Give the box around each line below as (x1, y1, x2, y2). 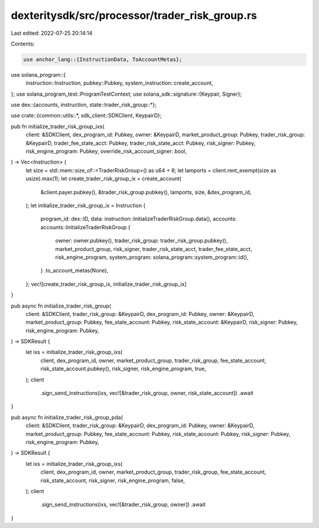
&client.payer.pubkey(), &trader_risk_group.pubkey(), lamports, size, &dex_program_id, (40, 188, 252, 195)
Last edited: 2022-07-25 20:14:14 (11, 30, 93, 37)
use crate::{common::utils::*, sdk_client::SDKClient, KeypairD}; (11, 112, 162, 119)
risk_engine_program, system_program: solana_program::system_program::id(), (55, 253, 249, 260)
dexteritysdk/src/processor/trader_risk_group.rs (11, 9, 257, 22)
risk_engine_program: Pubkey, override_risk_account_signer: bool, (25, 148, 187, 155)
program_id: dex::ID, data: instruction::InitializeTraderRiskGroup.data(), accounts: (40, 216, 237, 223)
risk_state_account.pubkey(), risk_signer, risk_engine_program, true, (40, 365, 206, 372)
